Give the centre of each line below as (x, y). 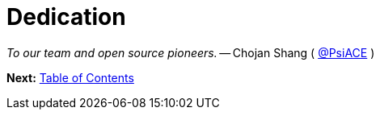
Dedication (66, 17)
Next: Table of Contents (70, 77)
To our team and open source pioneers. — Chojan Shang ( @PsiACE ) (191, 52)
